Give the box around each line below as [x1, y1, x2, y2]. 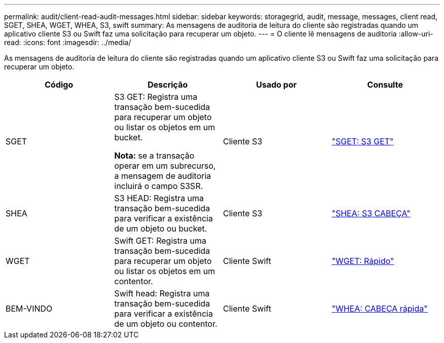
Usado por [256, 80, 297, 90]
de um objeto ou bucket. [114, 223, 207, 234]
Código [45, 80, 73, 90]
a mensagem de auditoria [114, 171, 211, 181]
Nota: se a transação [114, 150, 195, 161]
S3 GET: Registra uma [114, 92, 198, 102]
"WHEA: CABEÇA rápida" [331, 303, 428, 314]
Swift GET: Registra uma [114, 236, 206, 246]
